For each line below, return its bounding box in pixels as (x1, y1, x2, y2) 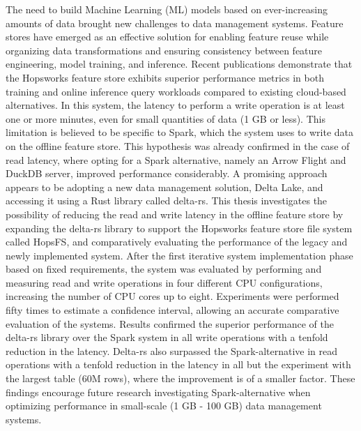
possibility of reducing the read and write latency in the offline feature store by (6, 206, 344, 221)
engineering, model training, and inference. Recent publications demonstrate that (6, 56, 353, 71)
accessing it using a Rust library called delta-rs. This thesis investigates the (6, 193, 328, 208)
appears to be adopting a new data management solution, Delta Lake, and (6, 179, 323, 194)
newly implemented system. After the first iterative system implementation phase (6, 248, 353, 262)
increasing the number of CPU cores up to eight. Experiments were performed (6, 289, 339, 303)
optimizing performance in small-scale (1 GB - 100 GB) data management (6, 398, 322, 413)
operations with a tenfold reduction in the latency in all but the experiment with (6, 357, 351, 372)
